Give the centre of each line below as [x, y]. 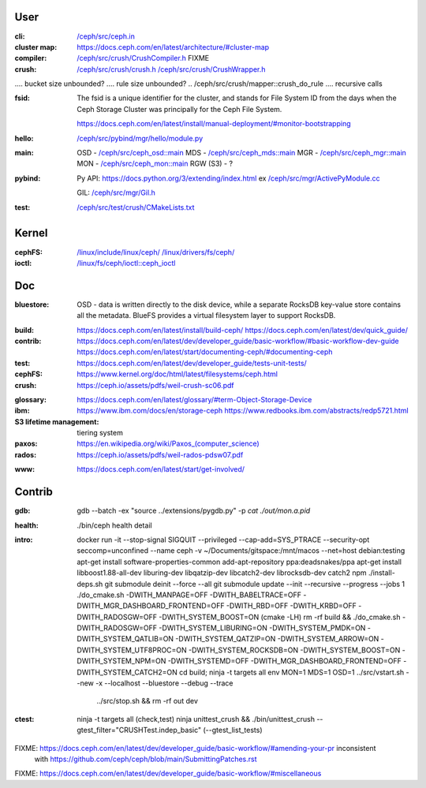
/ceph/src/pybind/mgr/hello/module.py [140, 138]
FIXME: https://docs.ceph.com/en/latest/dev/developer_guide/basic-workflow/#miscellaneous [168, 774]
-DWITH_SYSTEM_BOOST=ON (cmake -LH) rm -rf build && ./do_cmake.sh [280, 617]
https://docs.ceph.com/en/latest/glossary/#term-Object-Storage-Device [194, 399]
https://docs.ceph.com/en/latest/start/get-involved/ [161, 469]
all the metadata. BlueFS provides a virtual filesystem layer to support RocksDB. [206, 316]
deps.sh [90, 584]
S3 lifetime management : [57, 421]
